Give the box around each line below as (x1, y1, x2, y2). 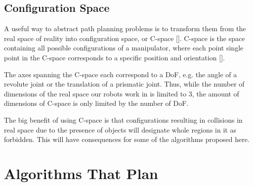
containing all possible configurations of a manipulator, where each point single (4, 43, 244, 53)
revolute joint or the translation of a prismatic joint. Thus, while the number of (4, 79, 245, 89)
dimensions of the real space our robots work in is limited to (4, 88, 187, 98)
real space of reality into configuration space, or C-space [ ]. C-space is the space (4, 33, 245, 43)
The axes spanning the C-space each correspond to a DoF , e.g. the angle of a (4, 69, 237, 79)
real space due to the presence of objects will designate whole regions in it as (4, 124, 236, 135)
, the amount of (192, 88, 239, 98)
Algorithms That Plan (4, 163, 159, 183)
